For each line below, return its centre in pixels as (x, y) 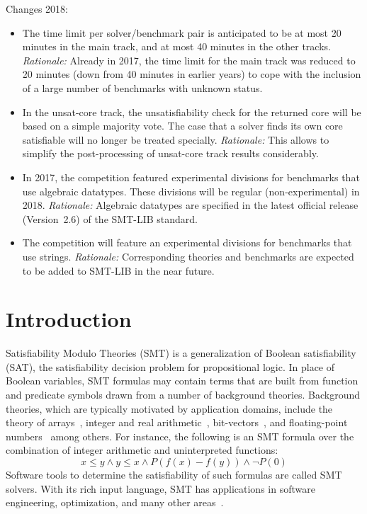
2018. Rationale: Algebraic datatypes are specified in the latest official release (190, 205)
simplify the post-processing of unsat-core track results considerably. (170, 153)
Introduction (69, 319)
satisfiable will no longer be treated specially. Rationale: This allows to (176, 139)
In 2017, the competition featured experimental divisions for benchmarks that (191, 177)
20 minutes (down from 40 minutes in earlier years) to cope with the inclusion (192, 74)
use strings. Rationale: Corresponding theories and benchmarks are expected (188, 256)
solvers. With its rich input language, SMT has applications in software (160, 488)
